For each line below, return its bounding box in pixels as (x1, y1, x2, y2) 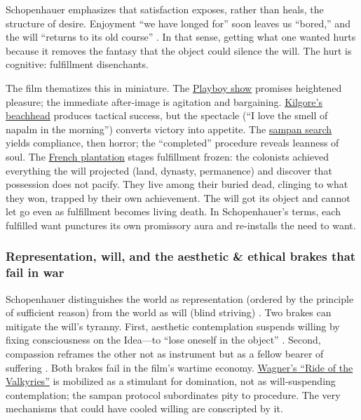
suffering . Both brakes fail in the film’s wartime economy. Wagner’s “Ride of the (6, 360, 353, 374)
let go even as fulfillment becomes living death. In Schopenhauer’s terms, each (6, 204, 341, 219)
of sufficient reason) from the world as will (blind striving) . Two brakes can (6, 305, 332, 320)
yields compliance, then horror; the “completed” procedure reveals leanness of (6, 135, 339, 150)
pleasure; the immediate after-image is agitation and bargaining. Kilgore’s (6, 94, 322, 109)
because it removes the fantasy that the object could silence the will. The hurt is (6, 43, 352, 57)
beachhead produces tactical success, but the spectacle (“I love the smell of (6, 108, 328, 123)
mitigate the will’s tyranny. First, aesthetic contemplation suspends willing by (6, 318, 340, 333)
